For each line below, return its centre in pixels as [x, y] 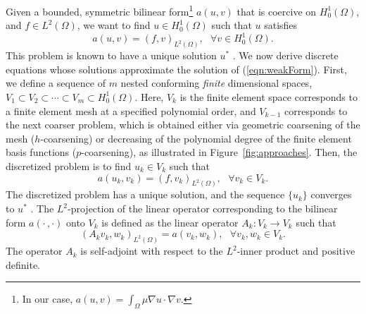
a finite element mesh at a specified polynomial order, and [131, 110]
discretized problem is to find [69, 165]
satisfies [281, 25]
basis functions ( [41, 152]
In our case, [48, 299]
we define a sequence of [56, 83]
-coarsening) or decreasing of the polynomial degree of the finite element [196, 138]
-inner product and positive [296, 251]
